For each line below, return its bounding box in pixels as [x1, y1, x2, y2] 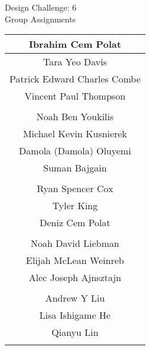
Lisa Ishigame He [39, 308, 111, 322]
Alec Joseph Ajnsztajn [28, 270, 122, 285]
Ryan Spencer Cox [37, 181, 113, 196]
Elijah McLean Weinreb [26, 253, 124, 268]
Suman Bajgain [43, 161, 107, 175]
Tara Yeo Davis [43, 55, 107, 69]
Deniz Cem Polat [40, 216, 110, 230]
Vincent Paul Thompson [24, 89, 126, 103]
